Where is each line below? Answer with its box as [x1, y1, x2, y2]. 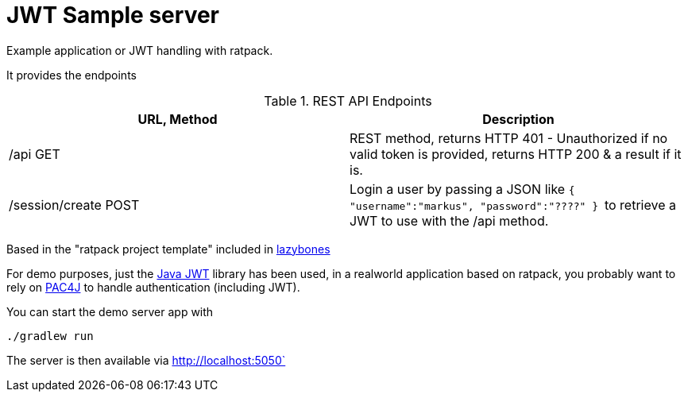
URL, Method [137, 110, 218, 127]
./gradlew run [6, 329, 94, 342]
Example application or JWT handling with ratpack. [6, 43, 273, 57]
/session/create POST [9, 196, 140, 213]
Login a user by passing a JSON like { [350, 180, 575, 197]
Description [482, 110, 555, 127]
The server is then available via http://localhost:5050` [6, 353, 286, 367]
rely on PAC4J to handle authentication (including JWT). [6, 280, 300, 294]
